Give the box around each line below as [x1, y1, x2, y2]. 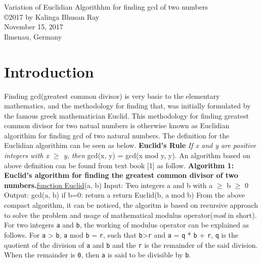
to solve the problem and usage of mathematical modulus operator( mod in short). [4, 209, 257, 220]
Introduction [4, 61, 94, 82]
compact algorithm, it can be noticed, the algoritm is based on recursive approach [4, 200, 258, 210]
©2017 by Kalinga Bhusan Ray [4, 11, 100, 22]
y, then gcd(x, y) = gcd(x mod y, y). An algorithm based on [63, 150, 250, 161]
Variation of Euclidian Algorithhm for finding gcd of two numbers [4, 2, 208, 12]
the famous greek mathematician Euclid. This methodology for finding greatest [4, 110, 249, 121]
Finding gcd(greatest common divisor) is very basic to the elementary [4, 90, 220, 101]
